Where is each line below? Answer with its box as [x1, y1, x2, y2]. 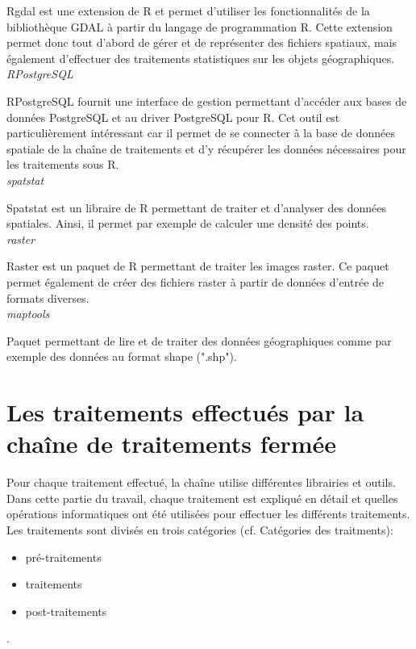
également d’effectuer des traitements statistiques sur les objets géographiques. [6, 49, 395, 66]
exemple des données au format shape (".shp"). [6, 348, 237, 365]
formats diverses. [6, 289, 89, 306]
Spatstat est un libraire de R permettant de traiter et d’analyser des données [6, 199, 386, 216]
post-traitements [25, 602, 107, 619]
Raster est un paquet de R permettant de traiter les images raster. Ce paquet [6, 258, 389, 274]
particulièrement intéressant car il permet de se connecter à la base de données [6, 124, 395, 141]
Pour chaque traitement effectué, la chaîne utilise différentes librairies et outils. [6, 474, 396, 491]
